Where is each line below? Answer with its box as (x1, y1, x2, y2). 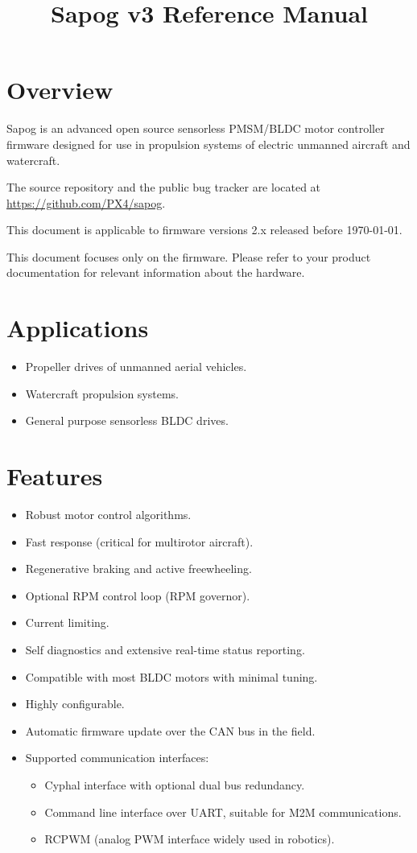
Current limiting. (25, 614, 109, 631)
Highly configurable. (25, 695, 125, 712)
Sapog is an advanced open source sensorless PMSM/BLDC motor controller (6, 120, 385, 137)
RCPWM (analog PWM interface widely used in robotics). (44, 830, 335, 847)
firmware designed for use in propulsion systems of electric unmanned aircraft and (6, 135, 411, 152)
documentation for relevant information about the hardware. (6, 264, 305, 281)
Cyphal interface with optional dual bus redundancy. (44, 777, 305, 793)
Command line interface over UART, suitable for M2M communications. (44, 803, 402, 820)
